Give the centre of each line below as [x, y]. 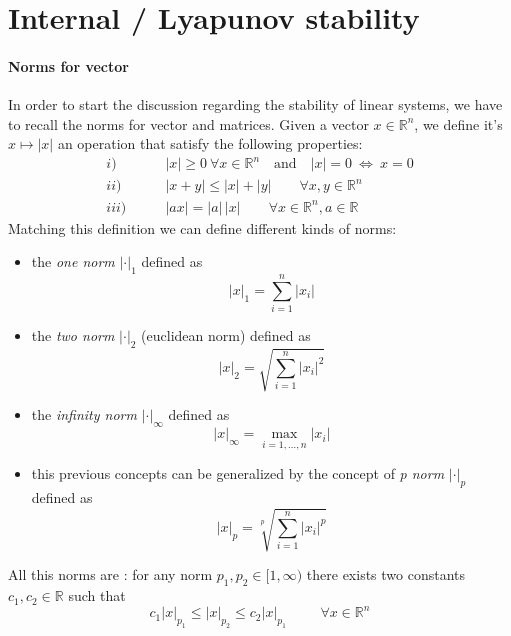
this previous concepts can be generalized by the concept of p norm [238, 473]
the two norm [73, 335]
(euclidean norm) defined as [226, 335]
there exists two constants [386, 574]
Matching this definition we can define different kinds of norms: [202, 227]
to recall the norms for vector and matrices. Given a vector [188, 123]
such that [97, 595]
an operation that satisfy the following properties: [210, 143]
